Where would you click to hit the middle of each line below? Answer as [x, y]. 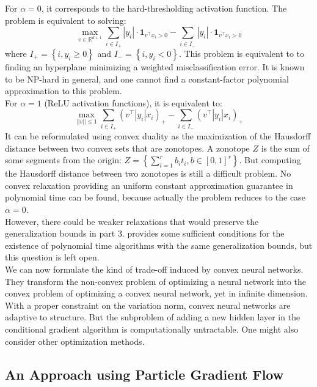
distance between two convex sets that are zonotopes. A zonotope [127, 148]
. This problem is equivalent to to [242, 53]
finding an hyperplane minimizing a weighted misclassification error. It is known [155, 66]
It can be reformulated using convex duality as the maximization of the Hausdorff [158, 136]
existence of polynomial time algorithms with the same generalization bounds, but [159, 245]
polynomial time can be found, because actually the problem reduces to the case [155, 197]
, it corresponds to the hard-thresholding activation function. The [164, 8]
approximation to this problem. [64, 91]
